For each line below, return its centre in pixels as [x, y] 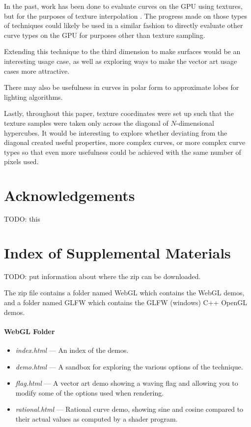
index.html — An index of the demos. [72, 350]
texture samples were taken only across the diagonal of [86, 123]
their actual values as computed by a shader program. [97, 418]
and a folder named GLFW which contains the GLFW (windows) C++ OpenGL [125, 302]
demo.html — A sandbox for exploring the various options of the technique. [129, 366]
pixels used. [21, 161]
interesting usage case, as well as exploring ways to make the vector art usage [121, 61]
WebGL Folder [29, 331]
